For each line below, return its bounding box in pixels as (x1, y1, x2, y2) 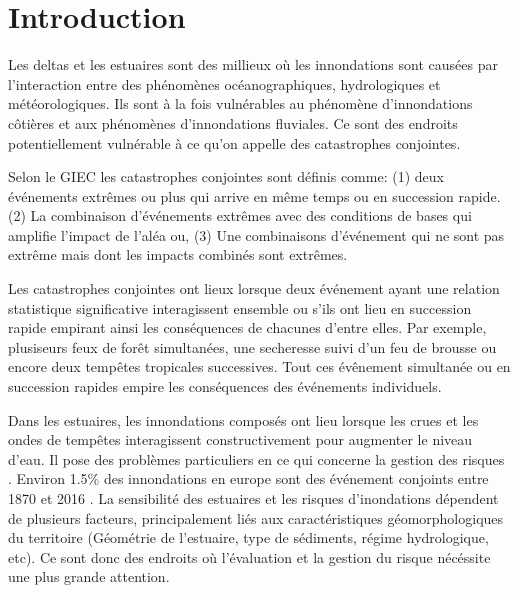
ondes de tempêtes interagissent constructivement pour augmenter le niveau (8, 429, 473, 450)
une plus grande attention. (8, 566, 170, 587)
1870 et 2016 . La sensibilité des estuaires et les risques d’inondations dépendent (8, 488, 499, 508)
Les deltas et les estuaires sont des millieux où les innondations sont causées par (8, 54, 498, 75)
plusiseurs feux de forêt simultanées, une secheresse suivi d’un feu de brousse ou (8, 336, 497, 357)
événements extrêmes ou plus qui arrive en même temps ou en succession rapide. (8, 185, 501, 206)
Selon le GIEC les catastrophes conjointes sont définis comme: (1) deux (8, 166, 444, 187)
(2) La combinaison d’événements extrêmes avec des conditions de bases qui (8, 205, 472, 226)
